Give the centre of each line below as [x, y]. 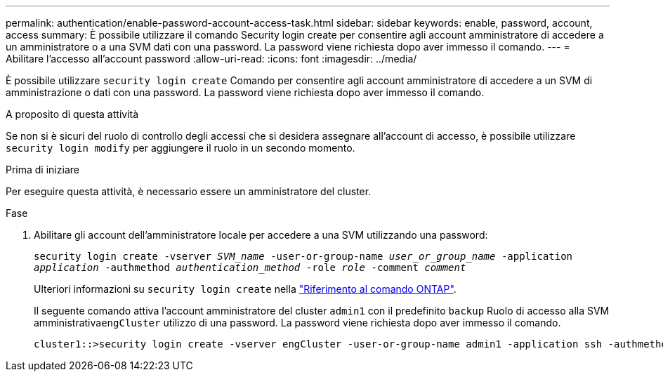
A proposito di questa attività [72, 114]
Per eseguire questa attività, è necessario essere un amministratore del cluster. [189, 191]
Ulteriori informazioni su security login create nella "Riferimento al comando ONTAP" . [245, 289]
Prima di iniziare [42, 170]
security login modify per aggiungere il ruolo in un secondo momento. [180, 148]
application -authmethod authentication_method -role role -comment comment [250, 267]
